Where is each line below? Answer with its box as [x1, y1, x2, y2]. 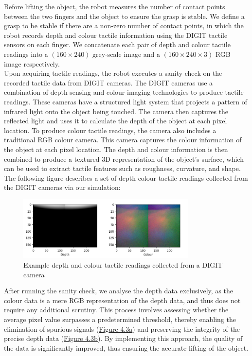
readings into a [4, 49, 48, 59]
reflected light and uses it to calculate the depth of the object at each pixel [4, 116, 227, 126]
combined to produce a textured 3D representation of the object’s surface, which [4, 153, 244, 164]
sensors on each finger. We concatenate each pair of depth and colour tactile [4, 39, 231, 50]
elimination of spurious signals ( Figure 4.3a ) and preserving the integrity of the [4, 323, 240, 334]
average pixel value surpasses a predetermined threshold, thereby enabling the [4, 314, 236, 324]
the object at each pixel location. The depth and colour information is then [4, 144, 228, 154]
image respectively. [4, 58, 60, 68]
